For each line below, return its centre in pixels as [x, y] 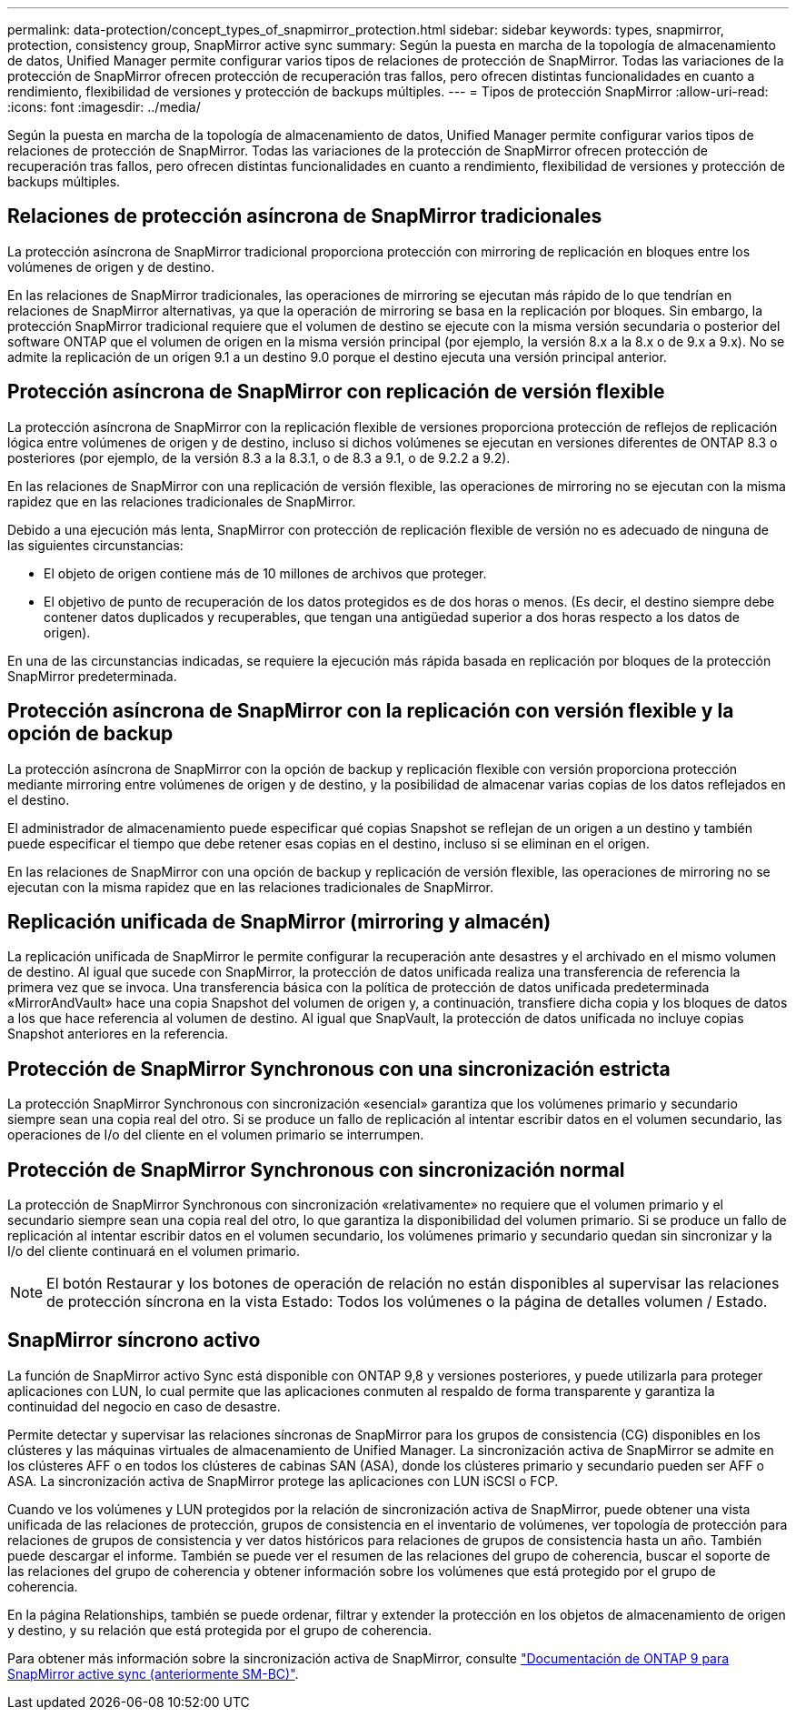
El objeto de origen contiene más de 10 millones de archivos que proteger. [265, 573]
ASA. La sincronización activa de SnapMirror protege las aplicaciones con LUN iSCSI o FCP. [283, 1481]
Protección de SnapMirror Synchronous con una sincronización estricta [339, 1069]
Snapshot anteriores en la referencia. [118, 1034]
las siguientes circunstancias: [95, 545]
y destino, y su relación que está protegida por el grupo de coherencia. [220, 1630]
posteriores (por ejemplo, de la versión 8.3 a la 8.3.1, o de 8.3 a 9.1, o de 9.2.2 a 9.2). [259, 457]
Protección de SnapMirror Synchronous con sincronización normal [316, 1170]
